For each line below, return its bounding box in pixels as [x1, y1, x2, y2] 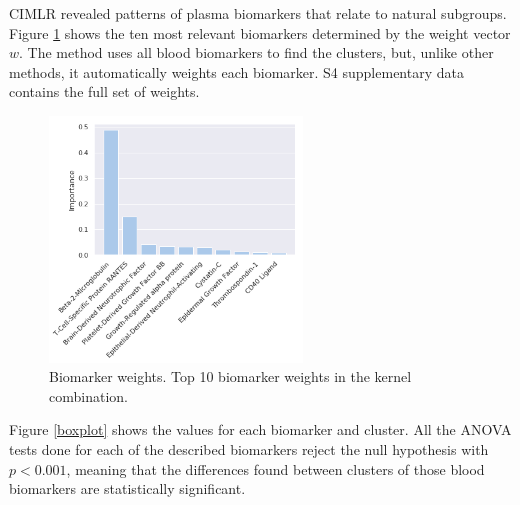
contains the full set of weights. [9, 81, 200, 102]
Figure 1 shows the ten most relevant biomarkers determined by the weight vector [9, 22, 511, 43]
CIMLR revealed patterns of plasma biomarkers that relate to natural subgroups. [9, 3, 507, 23]
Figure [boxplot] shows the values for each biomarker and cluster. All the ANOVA [9, 419, 512, 440]
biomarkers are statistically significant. [9, 478, 246, 499]
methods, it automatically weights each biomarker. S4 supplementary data [9, 61, 464, 82]
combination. [49, 385, 128, 406]
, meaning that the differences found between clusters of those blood [66, 458, 485, 479]
